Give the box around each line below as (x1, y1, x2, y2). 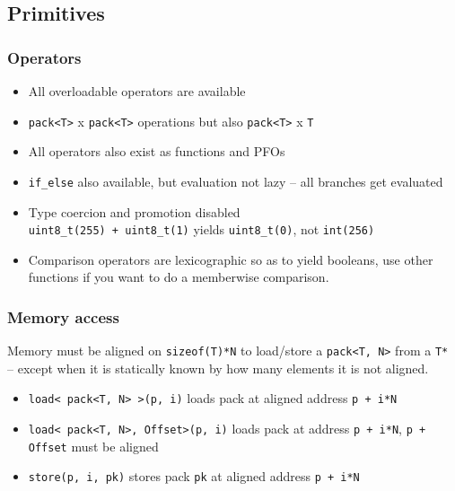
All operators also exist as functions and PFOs (28, 142, 285, 161)
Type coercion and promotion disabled (28, 202, 241, 221)
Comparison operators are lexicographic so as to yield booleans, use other (28, 250, 433, 268)
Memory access (7, 305, 119, 328)
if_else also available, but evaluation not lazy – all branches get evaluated (28, 171, 443, 190)
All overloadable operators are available (28, 82, 246, 100)
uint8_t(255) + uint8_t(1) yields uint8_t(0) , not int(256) (28, 220, 375, 239)
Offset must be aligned (28, 436, 159, 455)
